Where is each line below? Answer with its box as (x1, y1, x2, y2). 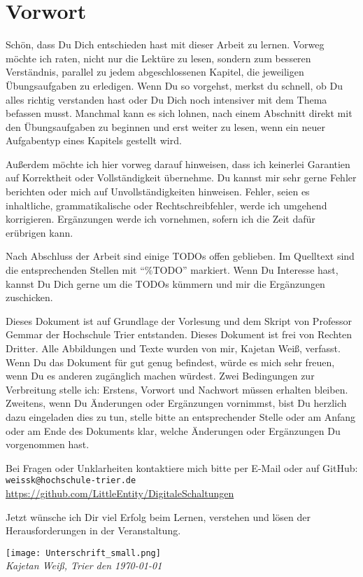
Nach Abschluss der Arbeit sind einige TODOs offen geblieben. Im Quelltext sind (6, 249, 355, 263)
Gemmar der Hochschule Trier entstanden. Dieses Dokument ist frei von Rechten (6, 327, 353, 342)
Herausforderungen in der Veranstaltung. (6, 523, 181, 538)
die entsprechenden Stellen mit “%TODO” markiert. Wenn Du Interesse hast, (6, 263, 339, 277)
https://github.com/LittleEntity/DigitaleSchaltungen (6, 486, 234, 500)
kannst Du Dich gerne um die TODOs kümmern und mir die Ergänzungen (6, 276, 325, 291)
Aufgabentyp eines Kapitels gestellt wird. (6, 133, 182, 148)
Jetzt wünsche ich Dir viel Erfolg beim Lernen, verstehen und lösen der (6, 509, 311, 524)
